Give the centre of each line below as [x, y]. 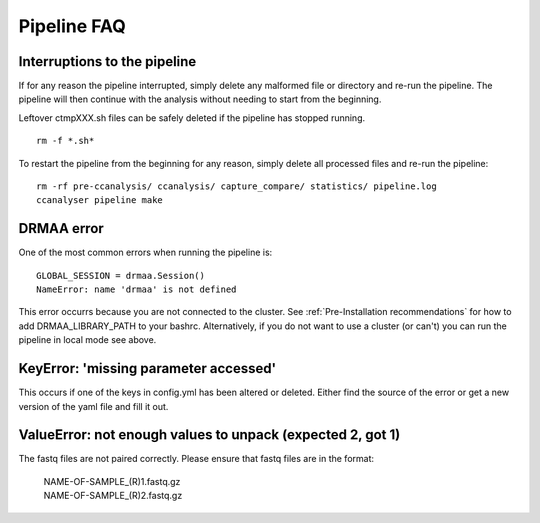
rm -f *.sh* [65, 141]
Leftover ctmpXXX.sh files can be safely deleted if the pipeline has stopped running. [191, 117]
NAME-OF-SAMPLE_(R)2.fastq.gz [113, 496]
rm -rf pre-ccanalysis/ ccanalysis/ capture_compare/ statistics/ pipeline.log [236, 186]
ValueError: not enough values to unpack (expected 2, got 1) [209, 435]
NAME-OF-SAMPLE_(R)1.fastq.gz [112, 481]
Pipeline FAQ [72, 26]
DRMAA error [61, 228]
